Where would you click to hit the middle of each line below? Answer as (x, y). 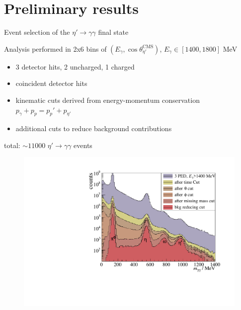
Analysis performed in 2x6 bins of (55, 48)
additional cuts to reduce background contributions (94, 128)
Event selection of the (37, 32)
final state (113, 32)
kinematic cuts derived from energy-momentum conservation (108, 100)
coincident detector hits (51, 83)
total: (12, 145)
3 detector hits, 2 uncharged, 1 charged (75, 66)
